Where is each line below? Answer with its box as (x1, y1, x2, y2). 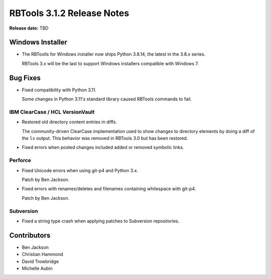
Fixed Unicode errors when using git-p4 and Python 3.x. (22, 167, 138, 173)
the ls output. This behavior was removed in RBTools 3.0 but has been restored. (22, 135, 188, 142)
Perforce (9, 157, 32, 164)
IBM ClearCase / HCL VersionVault (9, 108, 95, 115)
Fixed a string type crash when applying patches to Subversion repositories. (22, 218, 180, 224)
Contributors (9, 231, 51, 239)
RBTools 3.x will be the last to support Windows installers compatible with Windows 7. (22, 60, 199, 66)
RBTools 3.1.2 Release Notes (9, 8, 129, 19)
